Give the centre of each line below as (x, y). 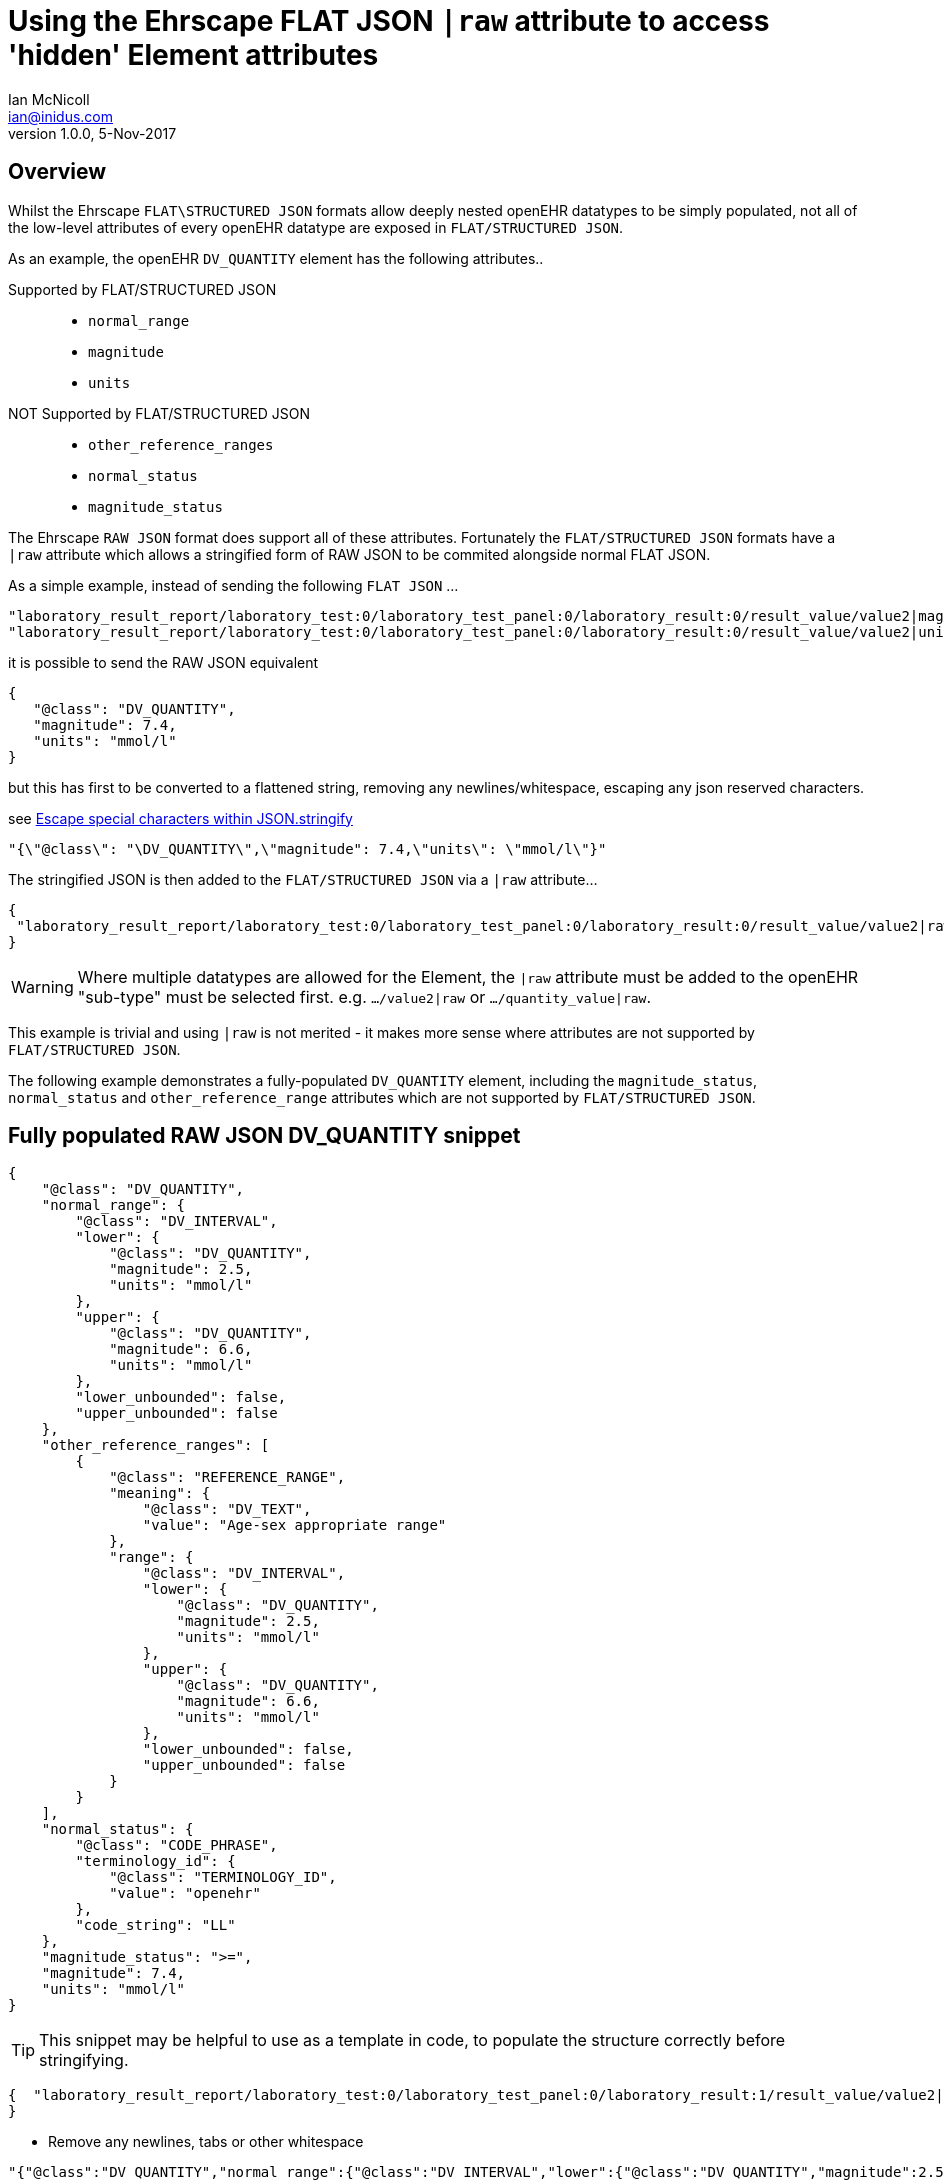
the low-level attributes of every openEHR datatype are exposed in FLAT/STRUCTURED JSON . (316, 227)
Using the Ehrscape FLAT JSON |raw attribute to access (389, 21)
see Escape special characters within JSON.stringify (180, 818)
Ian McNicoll (49, 99)
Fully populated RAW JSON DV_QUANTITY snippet (264, 1136)
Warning (42, 986)
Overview (57, 172)
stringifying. (84, 2060)
